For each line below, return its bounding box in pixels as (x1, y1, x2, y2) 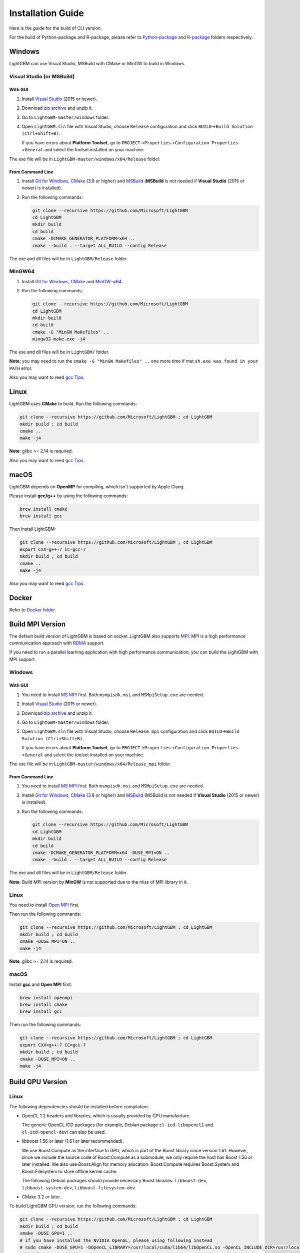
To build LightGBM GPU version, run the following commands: (9, 1203, 137, 1209)
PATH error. (9, 365, 32, 371)
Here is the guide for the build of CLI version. (9, 25, 102, 31)
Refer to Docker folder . (9, 606, 56, 612)
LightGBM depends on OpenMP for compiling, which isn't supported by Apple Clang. (9, 484, 185, 490)
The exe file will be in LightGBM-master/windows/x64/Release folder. (9, 156, 161, 162)
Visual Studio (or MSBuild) (9, 73, 75, 80)
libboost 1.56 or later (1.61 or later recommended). (21, 1138, 124, 1144)
